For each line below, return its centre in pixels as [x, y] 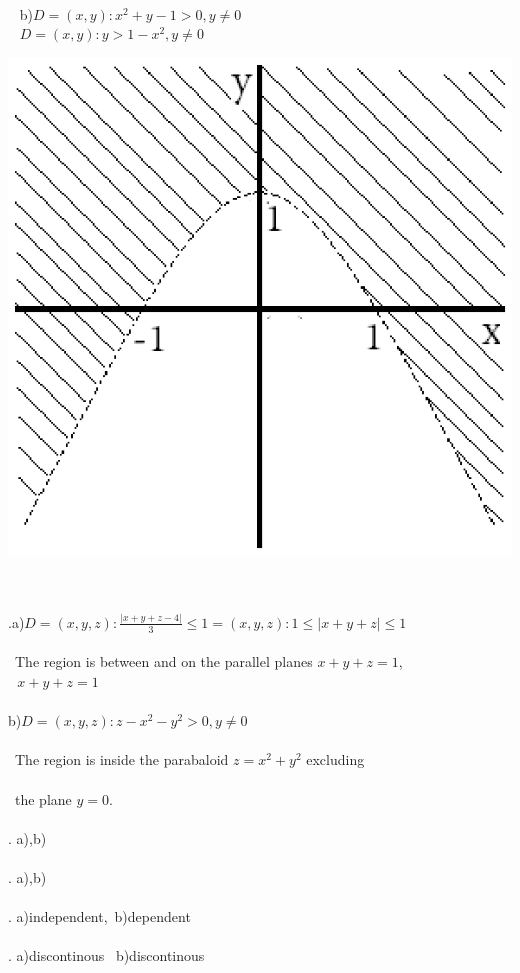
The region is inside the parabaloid [121, 759]
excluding [335, 759]
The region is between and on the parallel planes [163, 661]
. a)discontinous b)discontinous [106, 955]
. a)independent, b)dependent [99, 916]
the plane [43, 798]
